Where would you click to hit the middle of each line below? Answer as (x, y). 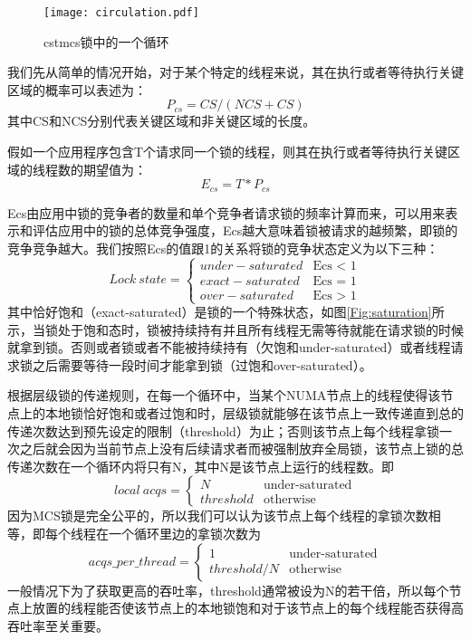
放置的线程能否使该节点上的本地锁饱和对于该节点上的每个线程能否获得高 (248, 608)
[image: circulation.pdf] (121, 13)
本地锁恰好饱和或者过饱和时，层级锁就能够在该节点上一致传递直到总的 (254, 413)
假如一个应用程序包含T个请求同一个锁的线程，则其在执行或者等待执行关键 (228, 152)
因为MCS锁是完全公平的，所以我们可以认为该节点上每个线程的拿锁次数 (218, 516)
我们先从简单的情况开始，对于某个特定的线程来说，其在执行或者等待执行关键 (235, 72)
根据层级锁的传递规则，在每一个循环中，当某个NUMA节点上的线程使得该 (224, 395)
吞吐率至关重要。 (58, 625)
